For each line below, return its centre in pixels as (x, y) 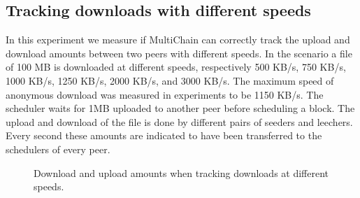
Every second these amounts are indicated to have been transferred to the (164, 135)
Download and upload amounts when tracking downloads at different (181, 172)
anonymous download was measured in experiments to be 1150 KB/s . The (165, 94)
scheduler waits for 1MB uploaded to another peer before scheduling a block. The (180, 108)
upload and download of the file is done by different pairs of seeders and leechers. (179, 121)
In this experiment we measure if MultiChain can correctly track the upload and (178, 40)
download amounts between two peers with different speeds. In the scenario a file (179, 53)
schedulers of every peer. (58, 149)
